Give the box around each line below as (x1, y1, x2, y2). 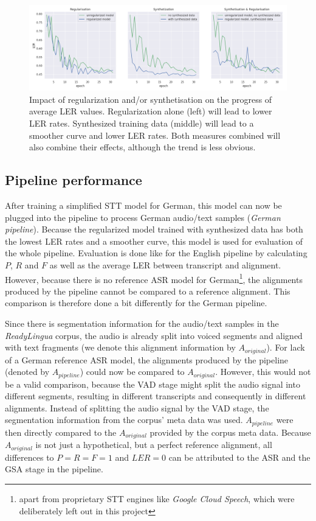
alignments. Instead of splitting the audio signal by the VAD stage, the (5, 401, 269, 414)
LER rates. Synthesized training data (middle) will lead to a (29, 116, 254, 129)
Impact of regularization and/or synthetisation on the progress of (29, 93, 272, 105)
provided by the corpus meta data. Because (149, 425, 311, 438)
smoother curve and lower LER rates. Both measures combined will (29, 128, 281, 141)
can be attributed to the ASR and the (168, 450, 311, 463)
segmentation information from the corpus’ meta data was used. (5, 413, 243, 426)
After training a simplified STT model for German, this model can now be (5, 198, 282, 211)
